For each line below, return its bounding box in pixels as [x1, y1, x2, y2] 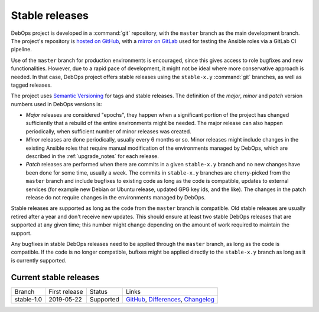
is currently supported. [11, 257, 67, 264]
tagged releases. [11, 81, 53, 88]
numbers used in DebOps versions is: [11, 100, 103, 107]
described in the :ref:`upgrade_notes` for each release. [25, 153, 159, 160]
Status [89, 287, 108, 295]
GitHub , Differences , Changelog [126, 295, 215, 303]
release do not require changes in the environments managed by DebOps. [25, 193, 206, 201]
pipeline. [11, 46, 32, 53]
